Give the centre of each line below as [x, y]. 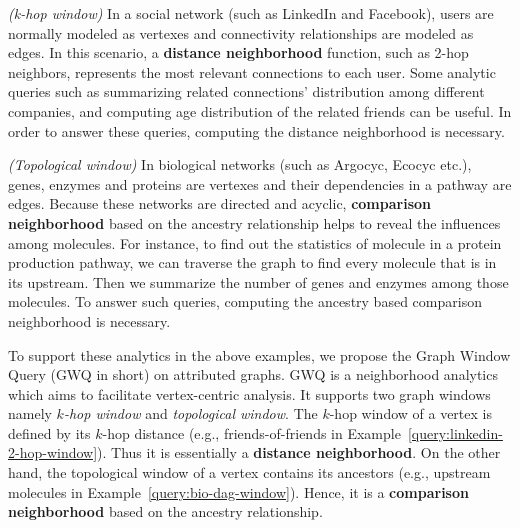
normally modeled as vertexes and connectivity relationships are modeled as [241, 32]
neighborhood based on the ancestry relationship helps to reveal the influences [254, 222]
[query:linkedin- [455, 432]
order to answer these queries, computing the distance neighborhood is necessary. [256, 130]
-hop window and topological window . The [190, 413]
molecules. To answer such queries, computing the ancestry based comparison [245, 301]
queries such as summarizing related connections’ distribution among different [246, 91]
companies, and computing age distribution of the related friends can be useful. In [260, 110]
